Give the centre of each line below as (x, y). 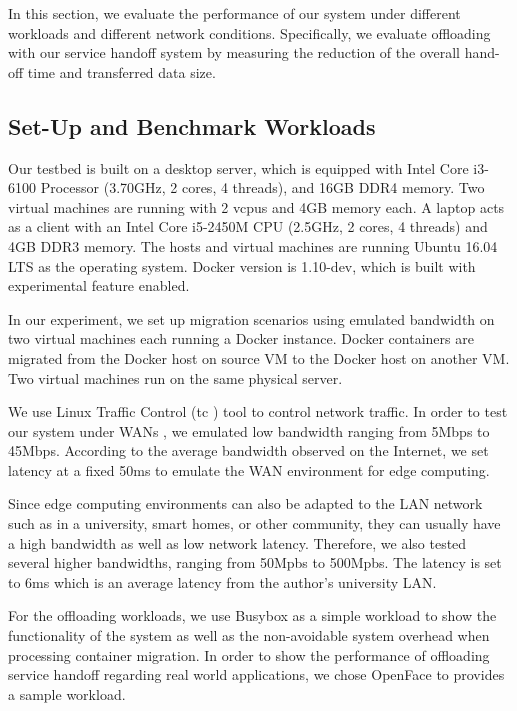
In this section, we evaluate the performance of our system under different (234, 13)
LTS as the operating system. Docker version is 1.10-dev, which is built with (242, 265)
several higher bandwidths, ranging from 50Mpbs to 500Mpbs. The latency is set (255, 562)
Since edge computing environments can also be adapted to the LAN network (245, 503)
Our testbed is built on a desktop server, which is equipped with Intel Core (238, 167)
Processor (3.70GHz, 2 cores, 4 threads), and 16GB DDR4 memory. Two (262, 187)
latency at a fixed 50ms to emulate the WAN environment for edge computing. (249, 469)
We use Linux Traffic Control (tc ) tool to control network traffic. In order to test (258, 411)
